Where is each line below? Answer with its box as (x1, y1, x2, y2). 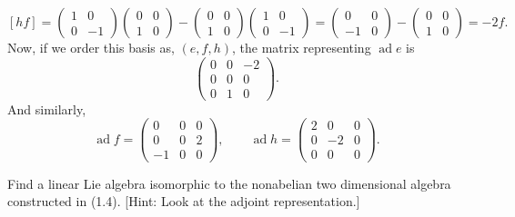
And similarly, (7, 99, 86, 118)
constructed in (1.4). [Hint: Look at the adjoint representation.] (7, 192, 360, 211)
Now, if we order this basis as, (7, 38, 175, 56)
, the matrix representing (232, 38, 371, 56)
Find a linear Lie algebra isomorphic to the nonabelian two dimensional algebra (7, 173, 451, 192)
